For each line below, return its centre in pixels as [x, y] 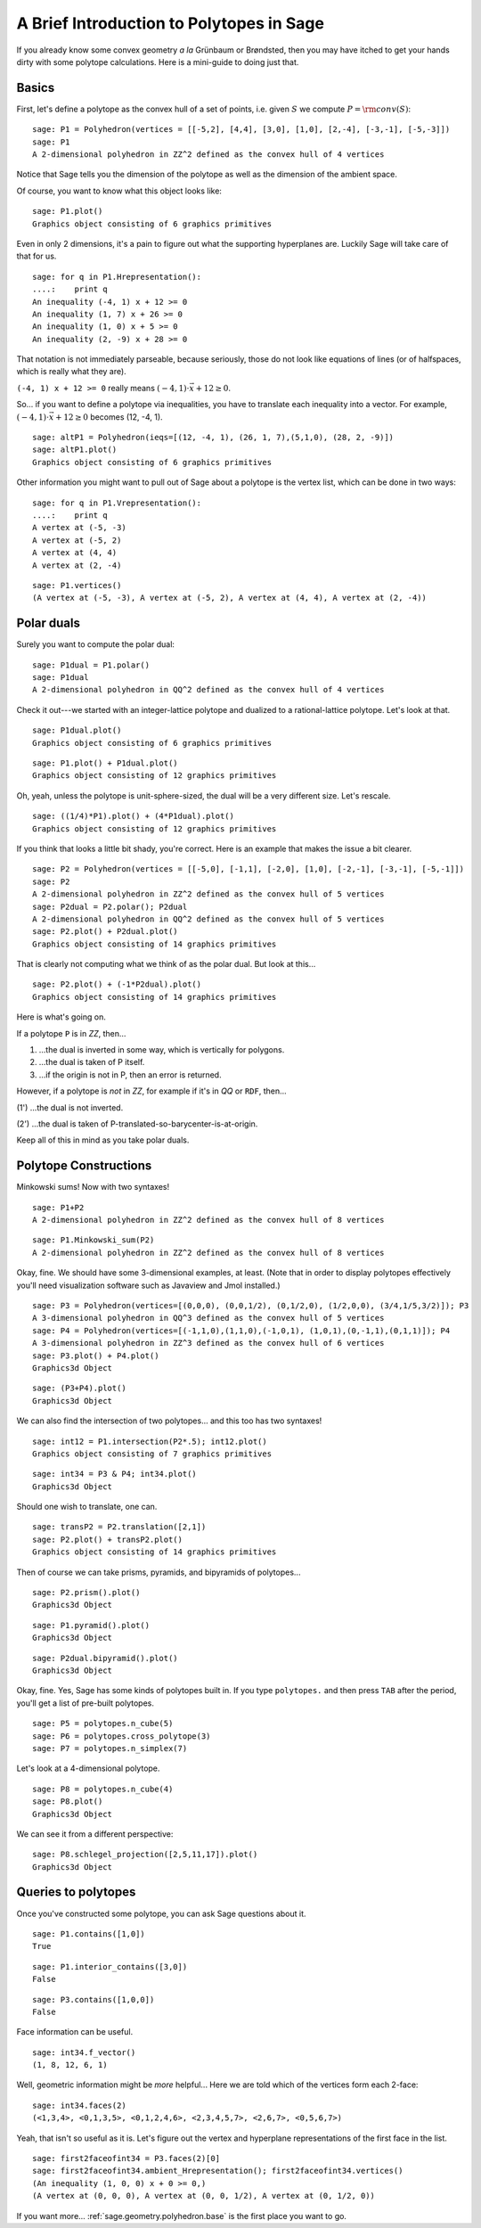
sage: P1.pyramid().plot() [91, 1625]
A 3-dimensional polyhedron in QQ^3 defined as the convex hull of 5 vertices [208, 1318]
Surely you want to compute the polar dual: [96, 644]
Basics [36, 88]
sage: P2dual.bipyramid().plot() [105, 1658]
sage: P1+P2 [58, 1207]
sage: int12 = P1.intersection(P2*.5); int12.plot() [150, 1441]
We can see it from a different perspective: [95, 1834]
